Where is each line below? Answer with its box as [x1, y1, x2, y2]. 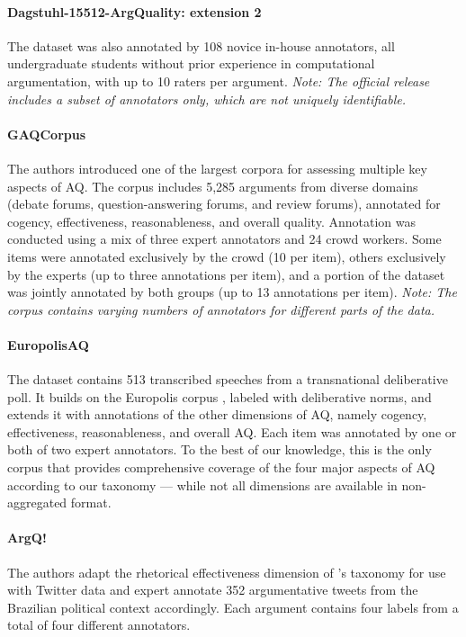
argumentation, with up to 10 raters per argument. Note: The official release [7, 71, 430, 90]
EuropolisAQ [7, 335, 89, 354]
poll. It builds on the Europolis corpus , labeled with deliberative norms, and [7, 387, 432, 406]
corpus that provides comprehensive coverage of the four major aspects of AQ [7, 458, 435, 477]
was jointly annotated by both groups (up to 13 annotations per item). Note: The [7, 283, 457, 301]
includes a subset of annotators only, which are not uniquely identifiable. [7, 89, 407, 108]
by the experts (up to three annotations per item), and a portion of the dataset [7, 265, 445, 283]
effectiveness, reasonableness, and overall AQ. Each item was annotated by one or [7, 422, 457, 441]
